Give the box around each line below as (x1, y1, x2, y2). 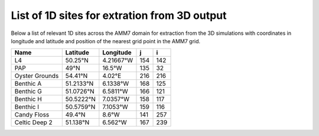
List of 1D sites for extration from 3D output (11, 9, 227, 22)
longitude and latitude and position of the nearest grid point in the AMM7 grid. (11, 37, 201, 44)
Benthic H (14, 95, 43, 103)
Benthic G (14, 88, 43, 96)
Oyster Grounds (14, 72, 59, 80)
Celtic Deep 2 (14, 118, 53, 127)
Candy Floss (14, 111, 50, 119)
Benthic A (14, 80, 42, 88)
